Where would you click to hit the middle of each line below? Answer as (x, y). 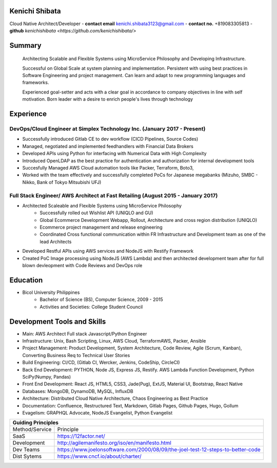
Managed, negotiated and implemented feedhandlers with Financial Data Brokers (108, 146)
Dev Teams (26, 450)
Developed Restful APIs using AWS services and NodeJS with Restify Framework (108, 251)
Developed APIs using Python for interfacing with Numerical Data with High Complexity (115, 154)
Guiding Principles (36, 423)
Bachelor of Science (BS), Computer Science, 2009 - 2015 (102, 299)
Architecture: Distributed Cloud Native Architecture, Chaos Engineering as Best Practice (115, 399)
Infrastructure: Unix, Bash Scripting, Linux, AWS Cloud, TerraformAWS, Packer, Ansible (114, 341)
